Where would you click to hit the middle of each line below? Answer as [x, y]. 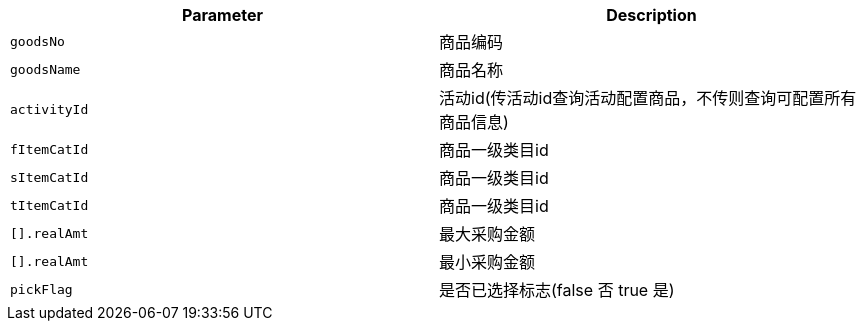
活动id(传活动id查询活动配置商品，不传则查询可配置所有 [648, 98]
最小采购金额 [487, 262]
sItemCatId [49, 177]
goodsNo [37, 41]
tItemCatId [49, 205]
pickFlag [41, 289]
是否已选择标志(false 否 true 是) [557, 290]
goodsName [45, 69]
